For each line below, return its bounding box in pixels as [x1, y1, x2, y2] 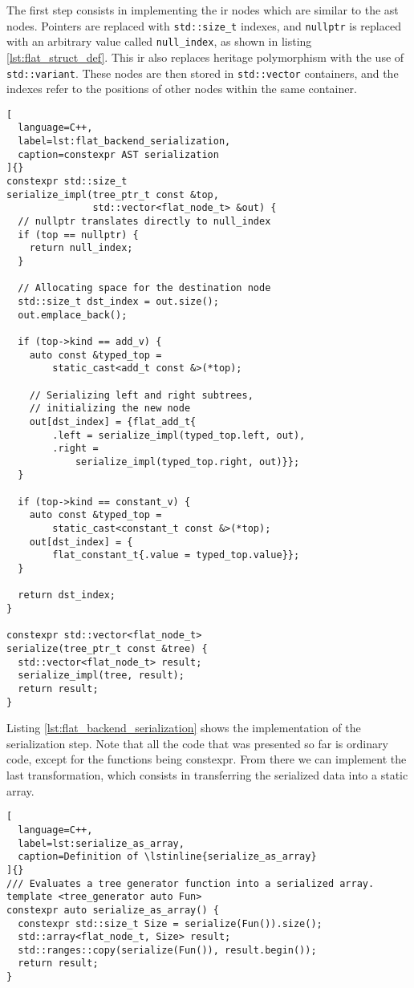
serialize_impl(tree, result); [18, 670, 185, 682]
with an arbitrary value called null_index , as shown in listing [6, 33, 312, 50]
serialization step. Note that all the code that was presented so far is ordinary [6, 735, 388, 751]
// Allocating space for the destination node [18, 282, 271, 294]
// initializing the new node [29, 403, 191, 415]
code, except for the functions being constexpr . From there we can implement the [6, 751, 407, 767]
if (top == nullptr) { [18, 229, 139, 241]
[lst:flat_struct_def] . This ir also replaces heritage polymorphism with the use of [6, 48, 404, 65]
